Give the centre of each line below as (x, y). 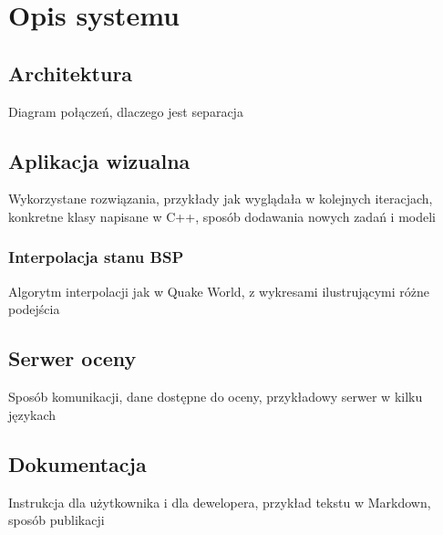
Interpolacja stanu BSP (96, 257)
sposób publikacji (57, 520)
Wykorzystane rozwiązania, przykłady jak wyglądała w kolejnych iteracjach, (221, 199)
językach (32, 414)
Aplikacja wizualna (99, 160)
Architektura (71, 73)
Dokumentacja (77, 463)
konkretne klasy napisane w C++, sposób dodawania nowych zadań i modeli (222, 216)
